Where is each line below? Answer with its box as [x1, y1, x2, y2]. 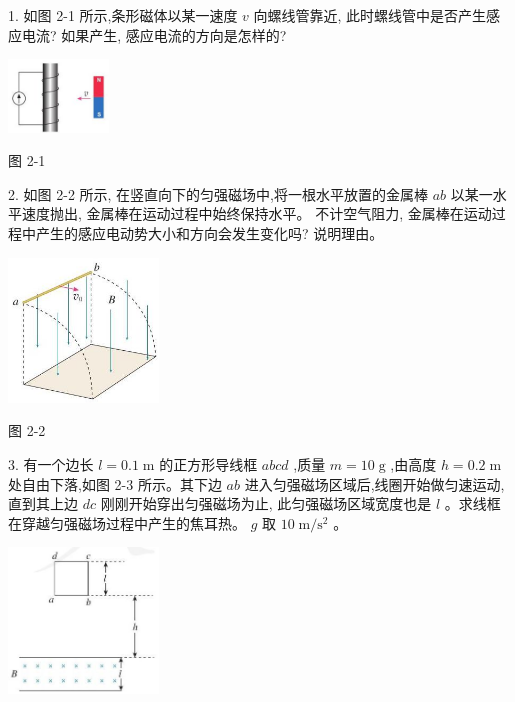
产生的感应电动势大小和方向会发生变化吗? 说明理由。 [35, 222, 384, 243]
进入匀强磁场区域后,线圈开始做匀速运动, [244, 473, 505, 494]
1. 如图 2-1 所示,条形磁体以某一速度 [8, 5, 238, 25]
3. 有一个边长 [8, 454, 94, 475]
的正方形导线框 [159, 454, 258, 475]
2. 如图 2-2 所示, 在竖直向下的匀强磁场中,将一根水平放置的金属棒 [8, 183, 428, 204]
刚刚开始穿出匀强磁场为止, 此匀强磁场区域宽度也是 [100, 493, 432, 514]
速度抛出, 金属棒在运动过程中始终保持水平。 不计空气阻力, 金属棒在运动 [21, 203, 492, 224]
